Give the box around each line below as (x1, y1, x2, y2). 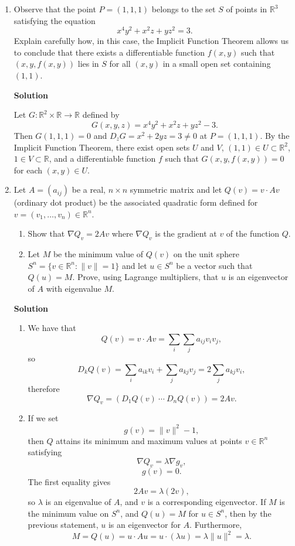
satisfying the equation (13, 14, 96, 26)
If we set (28, 412, 59, 424)
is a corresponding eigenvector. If (147, 496, 266, 508)
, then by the (225, 507, 272, 519)
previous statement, (28, 518, 99, 531)
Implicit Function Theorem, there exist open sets (13, 141, 190, 153)
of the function (226, 227, 280, 240)
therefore (28, 383, 60, 395)
